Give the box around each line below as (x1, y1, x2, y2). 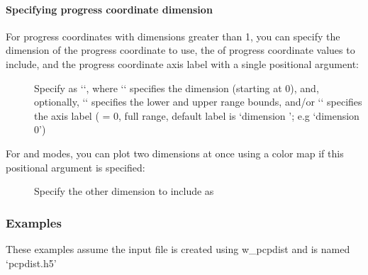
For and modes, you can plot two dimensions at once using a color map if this (6, 145, 344, 160)
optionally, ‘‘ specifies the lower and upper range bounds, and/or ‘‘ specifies (34, 94, 362, 109)
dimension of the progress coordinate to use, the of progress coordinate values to (6, 43, 355, 57)
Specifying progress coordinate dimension (6, 1, 213, 16)
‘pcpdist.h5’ (6, 255, 57, 270)
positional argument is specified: (6, 159, 145, 174)
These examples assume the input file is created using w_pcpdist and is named (6, 241, 350, 256)
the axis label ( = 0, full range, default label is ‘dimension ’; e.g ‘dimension (34, 108, 359, 123)
